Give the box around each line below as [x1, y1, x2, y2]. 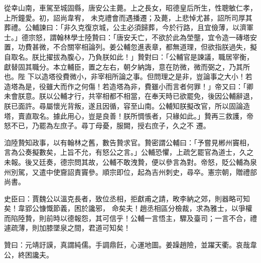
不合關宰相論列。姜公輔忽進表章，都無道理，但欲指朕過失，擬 [53, 42, 257, 52]
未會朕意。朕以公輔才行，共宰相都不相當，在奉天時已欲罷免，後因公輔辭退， [4, 91, 257, 101]
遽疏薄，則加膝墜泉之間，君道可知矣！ [4, 222, 130, 233]
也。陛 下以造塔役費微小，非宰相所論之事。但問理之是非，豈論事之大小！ [4, 71, 245, 82]
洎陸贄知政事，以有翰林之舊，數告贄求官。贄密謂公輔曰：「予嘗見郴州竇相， [4, 137, 253, 147]
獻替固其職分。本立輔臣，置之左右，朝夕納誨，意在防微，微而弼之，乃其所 [4, 61, 250, 72]
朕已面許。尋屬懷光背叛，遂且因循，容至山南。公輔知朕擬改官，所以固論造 [4, 100, 250, 111]
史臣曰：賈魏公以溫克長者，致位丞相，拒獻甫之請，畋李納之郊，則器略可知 [4, 193, 250, 203]
